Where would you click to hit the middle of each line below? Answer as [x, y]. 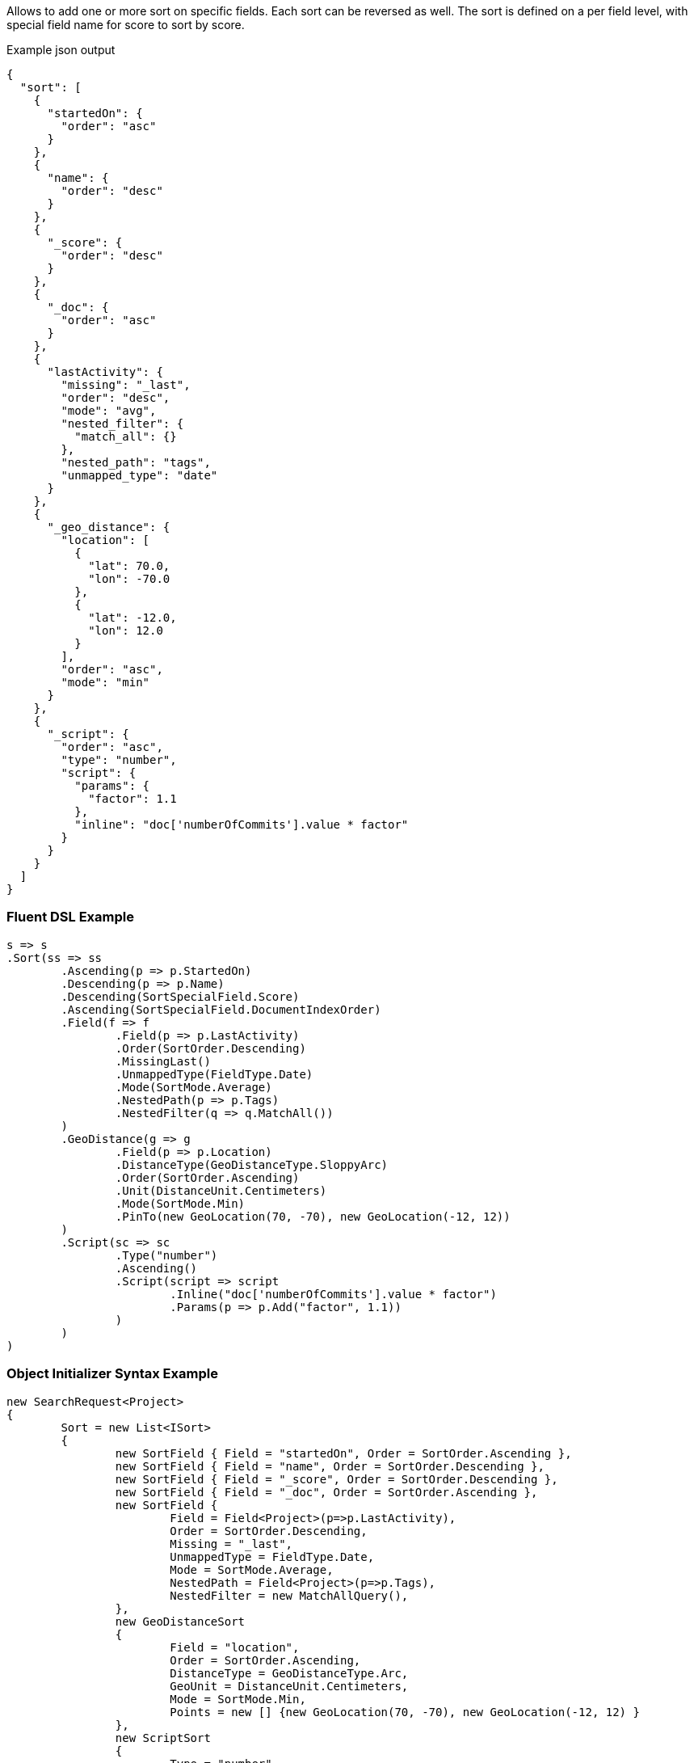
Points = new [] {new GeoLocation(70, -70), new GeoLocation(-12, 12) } [405, 1712]
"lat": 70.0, [129, 566]
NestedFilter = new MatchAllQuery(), [289, 1595]
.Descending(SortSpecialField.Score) [180, 996]
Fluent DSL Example [70, 917]
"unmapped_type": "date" [139, 475]
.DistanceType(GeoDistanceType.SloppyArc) [252, 1164]
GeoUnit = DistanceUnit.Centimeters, [289, 1686]
